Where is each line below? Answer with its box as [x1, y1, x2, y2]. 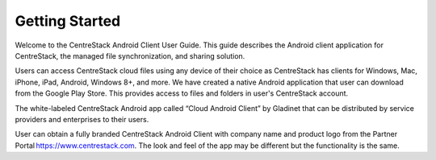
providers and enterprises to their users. [15, 114, 149, 124]
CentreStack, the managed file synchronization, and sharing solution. [15, 51, 245, 60]
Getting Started [15, 12, 121, 30]
